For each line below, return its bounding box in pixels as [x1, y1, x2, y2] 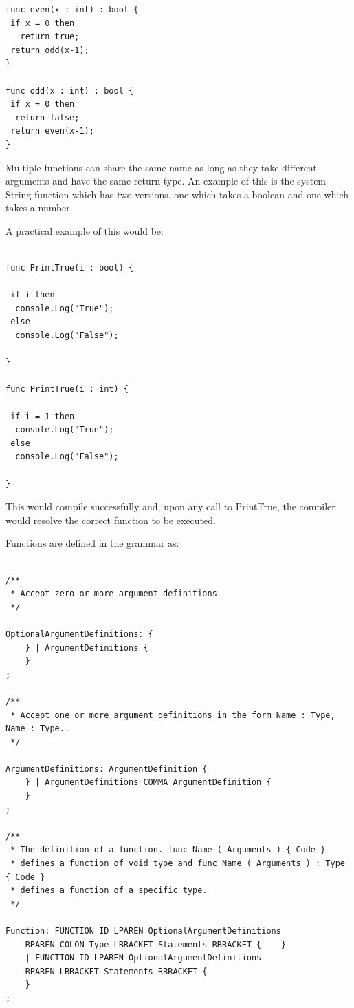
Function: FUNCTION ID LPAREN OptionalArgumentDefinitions [5, 926, 281, 936]
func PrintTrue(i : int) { [5, 384, 129, 395]
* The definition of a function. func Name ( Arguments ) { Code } [10, 845, 326, 855]
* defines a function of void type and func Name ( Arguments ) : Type [10, 859, 345, 869]
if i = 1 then [10, 411, 75, 421]
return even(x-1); [10, 126, 94, 136]
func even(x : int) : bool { [5, 5, 139, 14]
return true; [20, 32, 80, 42]
